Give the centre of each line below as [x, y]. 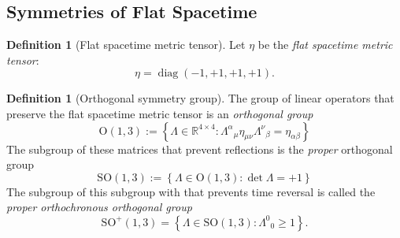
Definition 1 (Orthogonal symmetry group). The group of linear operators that [200, 98]
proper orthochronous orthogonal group [99, 207]
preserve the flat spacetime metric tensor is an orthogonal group [160, 113]
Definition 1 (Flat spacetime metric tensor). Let [126, 45]
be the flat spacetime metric [325, 45]
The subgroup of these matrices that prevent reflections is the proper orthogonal [200, 149]
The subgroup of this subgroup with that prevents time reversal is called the [191, 191]
